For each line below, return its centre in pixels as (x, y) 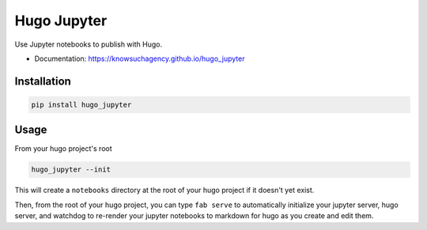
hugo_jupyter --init (71, 170)
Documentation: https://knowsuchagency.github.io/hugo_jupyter (140, 58)
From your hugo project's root (63, 149)
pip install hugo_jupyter (81, 104)
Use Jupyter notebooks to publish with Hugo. (88, 44)
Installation (43, 81)
